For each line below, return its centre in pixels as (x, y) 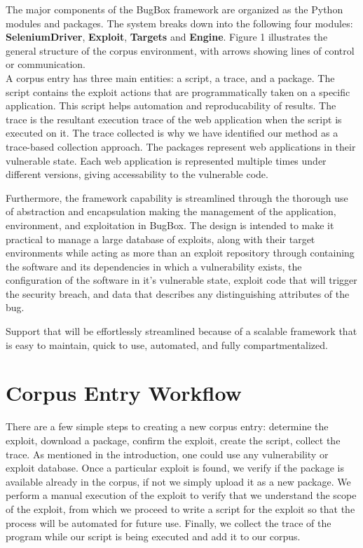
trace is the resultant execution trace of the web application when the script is (174, 119)
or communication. (46, 64)
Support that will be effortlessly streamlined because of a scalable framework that (181, 331)
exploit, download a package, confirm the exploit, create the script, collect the (173, 440)
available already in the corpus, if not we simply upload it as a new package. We (178, 481)
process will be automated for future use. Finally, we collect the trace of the (169, 522)
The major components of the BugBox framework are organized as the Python (174, 9)
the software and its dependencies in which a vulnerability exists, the (154, 266)
